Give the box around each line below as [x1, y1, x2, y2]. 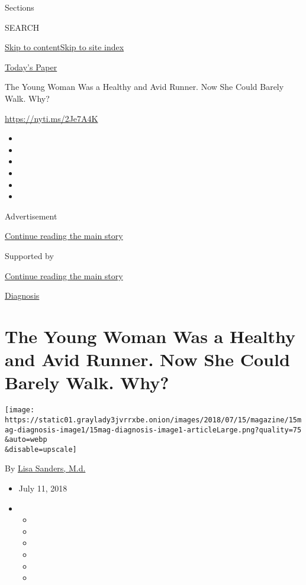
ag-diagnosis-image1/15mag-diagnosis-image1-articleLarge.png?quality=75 [5, 425, 302, 434]
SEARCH [5, 21, 40, 33]
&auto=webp [5, 435, 47, 444]
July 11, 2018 [18, 482, 67, 494]
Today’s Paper [5, 60, 57, 73]
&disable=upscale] [5, 445, 77, 454]
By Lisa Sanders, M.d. [5, 462, 86, 474]
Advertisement [5, 209, 57, 222]
